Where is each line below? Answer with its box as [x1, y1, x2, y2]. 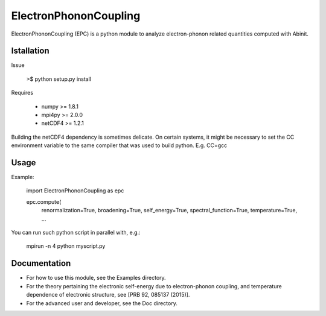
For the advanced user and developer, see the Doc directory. [26, 299, 177, 307]
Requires [11, 89, 33, 96]
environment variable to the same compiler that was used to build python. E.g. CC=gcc [11, 142, 228, 149]
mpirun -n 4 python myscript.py [26, 242, 106, 250]
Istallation [11, 46, 50, 56]
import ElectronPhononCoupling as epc [26, 187, 124, 194]
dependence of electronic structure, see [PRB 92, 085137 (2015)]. [26, 291, 190, 299]
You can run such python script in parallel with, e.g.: [11, 229, 141, 236]
